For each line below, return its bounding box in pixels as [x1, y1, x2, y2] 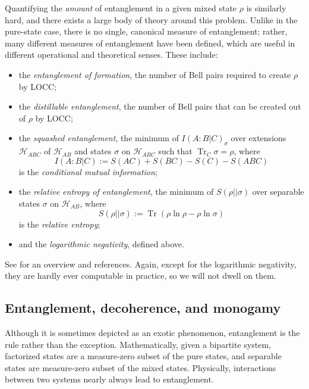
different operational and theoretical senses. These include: [5, 48, 218, 61]
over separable [252, 185, 304, 198]
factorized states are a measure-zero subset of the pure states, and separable [5, 350, 282, 362]
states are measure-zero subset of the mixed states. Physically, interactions [5, 361, 276, 374]
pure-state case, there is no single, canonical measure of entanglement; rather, [5, 25, 288, 38]
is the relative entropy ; [18, 217, 100, 230]
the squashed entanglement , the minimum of [18, 132, 179, 144]
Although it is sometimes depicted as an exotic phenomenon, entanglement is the [5, 326, 300, 339]
